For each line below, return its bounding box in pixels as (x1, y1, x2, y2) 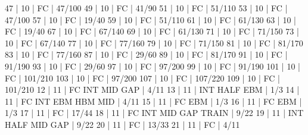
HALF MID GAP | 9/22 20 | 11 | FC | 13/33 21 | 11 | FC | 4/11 (5, 118, 240, 130)
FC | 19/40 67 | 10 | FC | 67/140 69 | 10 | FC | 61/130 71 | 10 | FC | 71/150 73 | (5, 25, 299, 37)
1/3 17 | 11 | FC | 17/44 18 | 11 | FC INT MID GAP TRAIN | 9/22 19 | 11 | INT (5, 106, 304, 119)
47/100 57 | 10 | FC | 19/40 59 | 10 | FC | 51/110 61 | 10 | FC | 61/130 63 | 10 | (5, 13, 296, 26)
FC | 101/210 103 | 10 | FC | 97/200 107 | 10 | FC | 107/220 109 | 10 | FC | (5, 71, 280, 84)
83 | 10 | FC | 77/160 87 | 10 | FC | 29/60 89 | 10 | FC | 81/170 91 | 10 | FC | (5, 48, 288, 61)
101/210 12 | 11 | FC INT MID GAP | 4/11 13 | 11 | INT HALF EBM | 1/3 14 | (5, 83, 300, 96)
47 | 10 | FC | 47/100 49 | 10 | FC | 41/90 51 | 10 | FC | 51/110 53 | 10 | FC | (5, 2, 288, 14)
